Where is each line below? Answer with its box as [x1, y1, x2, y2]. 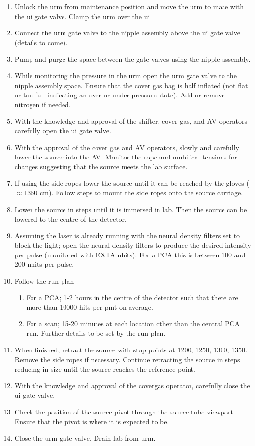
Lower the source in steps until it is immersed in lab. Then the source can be [14, 204, 247, 214]
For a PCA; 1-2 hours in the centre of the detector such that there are [26, 292, 238, 302]
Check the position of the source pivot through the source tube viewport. [14, 407, 235, 416]
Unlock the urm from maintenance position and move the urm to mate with [14, 1, 244, 11]
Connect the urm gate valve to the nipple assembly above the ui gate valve [14, 28, 241, 38]
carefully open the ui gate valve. [14, 125, 111, 135]
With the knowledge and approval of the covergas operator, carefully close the [14, 380, 250, 390]
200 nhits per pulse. [14, 259, 74, 269]
